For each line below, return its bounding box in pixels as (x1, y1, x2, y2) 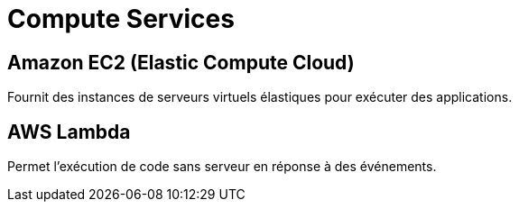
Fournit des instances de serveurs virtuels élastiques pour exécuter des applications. (7, 89, 513, 105)
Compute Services (7, 4, 235, 34)
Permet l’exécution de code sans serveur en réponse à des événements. (7, 159, 437, 175)
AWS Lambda (7, 120, 131, 143)
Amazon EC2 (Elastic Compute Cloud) (7, 50, 355, 74)
